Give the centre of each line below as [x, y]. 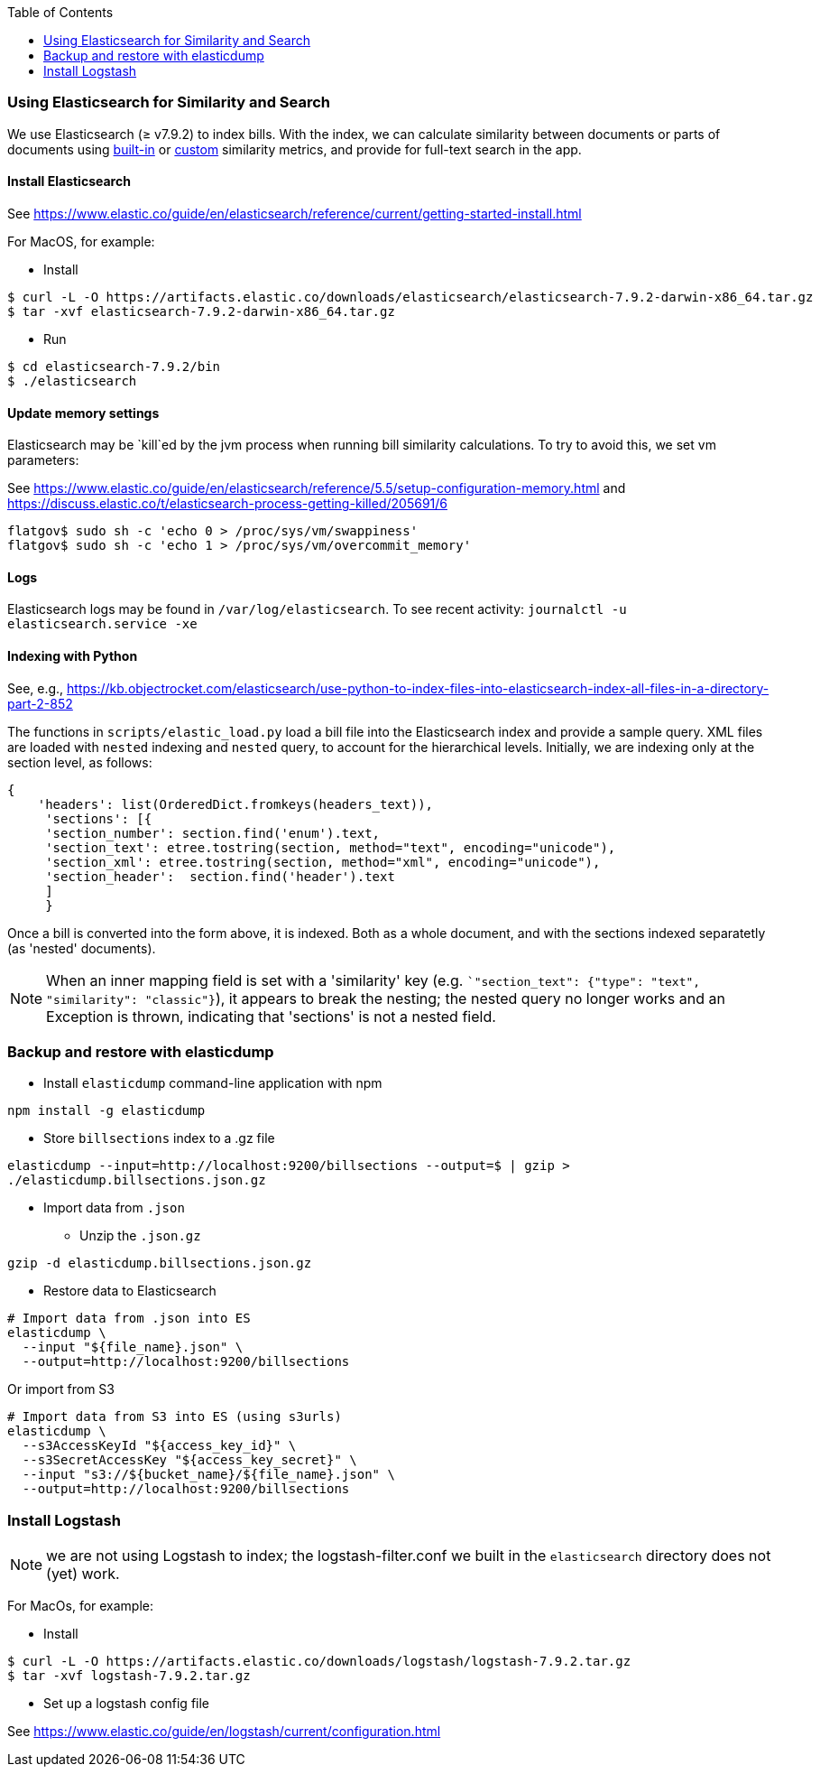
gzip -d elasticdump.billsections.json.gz [160, 1263]
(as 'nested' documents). [82, 948]
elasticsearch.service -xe [102, 624]
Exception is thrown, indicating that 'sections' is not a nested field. [271, 1016]
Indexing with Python [73, 656]
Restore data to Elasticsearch [130, 1291]
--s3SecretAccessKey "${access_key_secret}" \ [189, 1460]
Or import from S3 [61, 1389]
